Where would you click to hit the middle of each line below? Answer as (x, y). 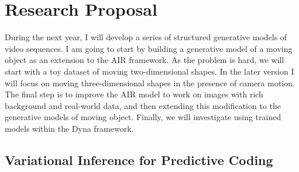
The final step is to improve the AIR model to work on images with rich (134, 94)
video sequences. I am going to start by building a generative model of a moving (149, 48)
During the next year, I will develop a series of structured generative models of (146, 37)
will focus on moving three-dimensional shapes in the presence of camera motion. (150, 83)
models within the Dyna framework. (69, 128)
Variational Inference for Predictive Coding (139, 159)
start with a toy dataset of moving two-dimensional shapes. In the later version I (149, 71)
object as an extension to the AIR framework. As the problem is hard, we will (145, 60)
